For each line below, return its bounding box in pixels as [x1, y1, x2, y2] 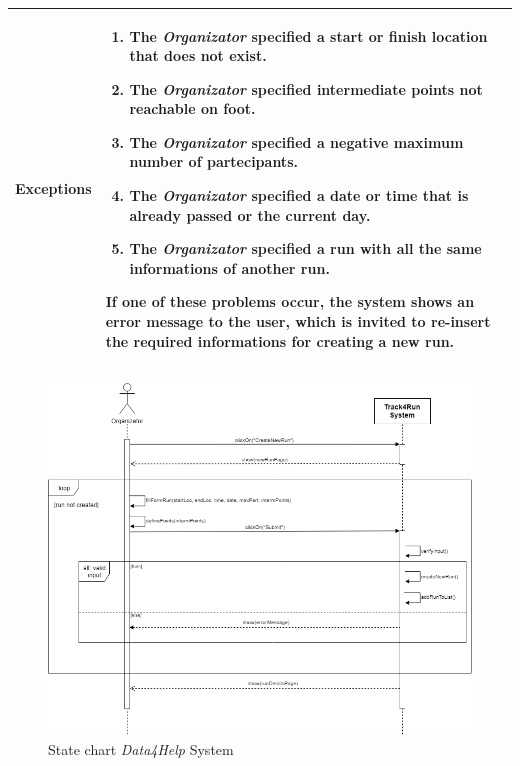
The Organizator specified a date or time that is [129, 185, 469, 206]
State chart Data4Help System [48, 738, 234, 759]
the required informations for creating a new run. [105, 330, 455, 351]
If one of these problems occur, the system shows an [105, 291, 475, 312]
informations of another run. [129, 257, 330, 278]
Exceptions [15, 178, 92, 199]
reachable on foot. [129, 98, 256, 119]
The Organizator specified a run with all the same [129, 238, 482, 259]
